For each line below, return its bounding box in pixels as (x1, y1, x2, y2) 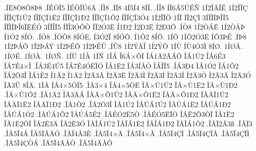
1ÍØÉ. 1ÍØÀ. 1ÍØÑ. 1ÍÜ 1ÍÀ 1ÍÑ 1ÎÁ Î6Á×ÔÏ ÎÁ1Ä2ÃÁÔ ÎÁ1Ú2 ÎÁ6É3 (4, 50, 226, 61)
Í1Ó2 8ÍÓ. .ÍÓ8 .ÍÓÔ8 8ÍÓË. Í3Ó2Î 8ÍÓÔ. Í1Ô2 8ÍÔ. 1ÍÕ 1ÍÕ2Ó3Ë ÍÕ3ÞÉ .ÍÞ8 (4, 31, 247, 41)
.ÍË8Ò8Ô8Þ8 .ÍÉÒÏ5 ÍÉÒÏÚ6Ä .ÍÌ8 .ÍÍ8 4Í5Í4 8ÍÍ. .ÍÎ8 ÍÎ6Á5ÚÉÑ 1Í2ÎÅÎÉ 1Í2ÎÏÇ (4, 2, 248, 12)
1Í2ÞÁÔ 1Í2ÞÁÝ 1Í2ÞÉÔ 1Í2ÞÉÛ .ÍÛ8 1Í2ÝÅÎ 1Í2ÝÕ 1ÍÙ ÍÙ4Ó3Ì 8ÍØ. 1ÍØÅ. (4, 41, 243, 51)
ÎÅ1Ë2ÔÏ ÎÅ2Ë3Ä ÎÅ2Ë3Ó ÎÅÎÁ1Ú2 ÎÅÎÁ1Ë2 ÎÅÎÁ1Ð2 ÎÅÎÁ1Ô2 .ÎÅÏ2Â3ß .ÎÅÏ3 (4, 118, 253, 129)
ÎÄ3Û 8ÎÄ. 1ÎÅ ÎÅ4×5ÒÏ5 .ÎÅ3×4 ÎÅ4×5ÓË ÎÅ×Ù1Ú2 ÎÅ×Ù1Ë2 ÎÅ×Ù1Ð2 (4, 79, 238, 90)
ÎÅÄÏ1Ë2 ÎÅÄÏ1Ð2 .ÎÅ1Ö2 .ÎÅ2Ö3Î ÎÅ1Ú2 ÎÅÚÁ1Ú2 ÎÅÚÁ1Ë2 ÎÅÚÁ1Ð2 (4, 99, 231, 109)
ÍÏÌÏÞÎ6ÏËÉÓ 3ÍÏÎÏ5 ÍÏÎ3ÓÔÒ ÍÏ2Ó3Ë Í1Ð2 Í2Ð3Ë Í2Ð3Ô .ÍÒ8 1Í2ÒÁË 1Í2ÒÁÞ (4, 22, 245, 32)
